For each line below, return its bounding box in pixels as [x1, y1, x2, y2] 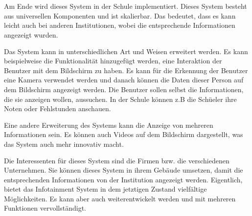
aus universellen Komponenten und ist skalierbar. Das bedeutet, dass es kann [4, 10, 236, 20]
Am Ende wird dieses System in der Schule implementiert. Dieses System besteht [4, 1, 247, 11]
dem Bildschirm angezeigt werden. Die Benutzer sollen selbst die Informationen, [4, 84, 244, 94]
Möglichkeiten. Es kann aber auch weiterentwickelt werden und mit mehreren [4, 193, 236, 203]
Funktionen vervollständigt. [4, 203, 86, 213]
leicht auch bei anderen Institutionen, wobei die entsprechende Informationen [4, 20, 235, 30]
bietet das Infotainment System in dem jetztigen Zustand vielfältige [4, 184, 207, 194]
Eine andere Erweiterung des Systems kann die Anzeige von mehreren [4, 119, 213, 130]
